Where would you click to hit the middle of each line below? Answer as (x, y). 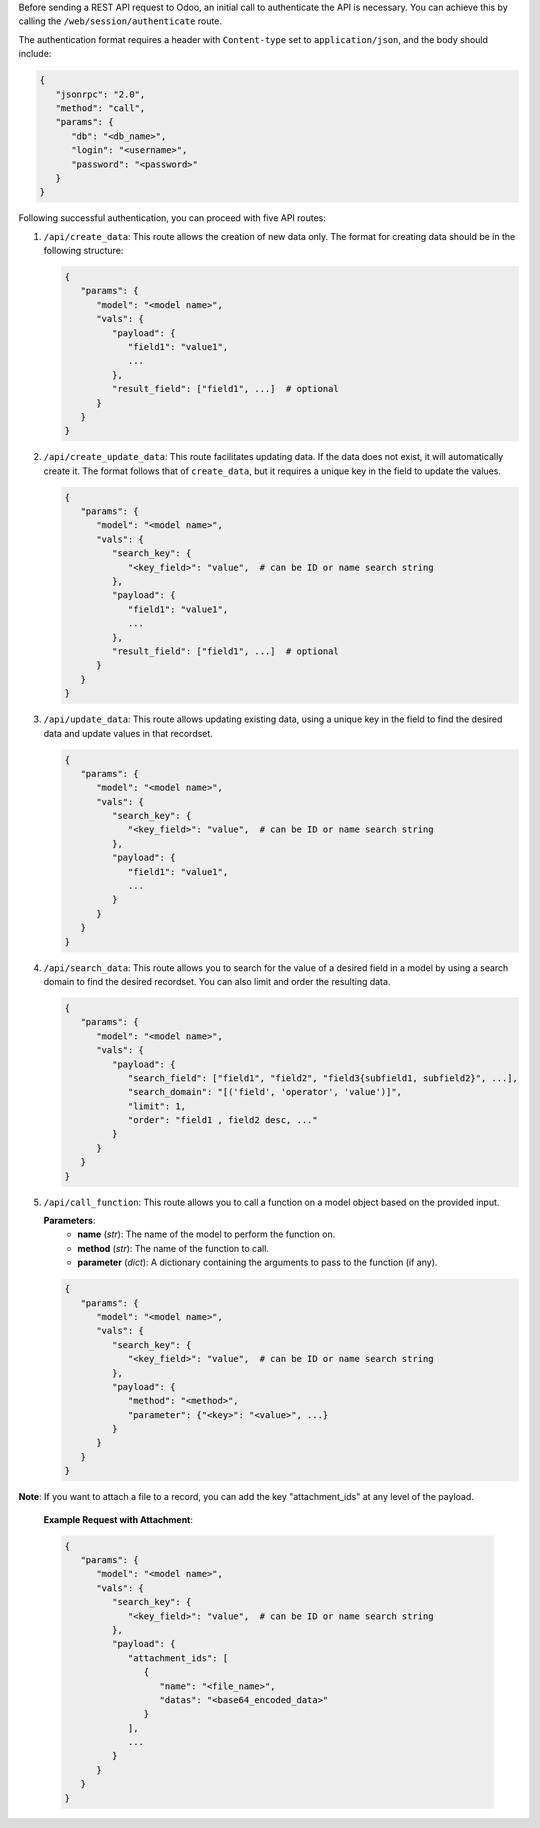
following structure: (83, 251)
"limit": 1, (157, 1106)
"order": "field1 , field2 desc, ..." (223, 1120)
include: (35, 54)
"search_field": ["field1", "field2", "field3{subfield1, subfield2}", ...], (323, 1078)
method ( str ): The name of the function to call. (173, 1248)
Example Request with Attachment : (118, 1519)
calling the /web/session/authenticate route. (120, 21)
